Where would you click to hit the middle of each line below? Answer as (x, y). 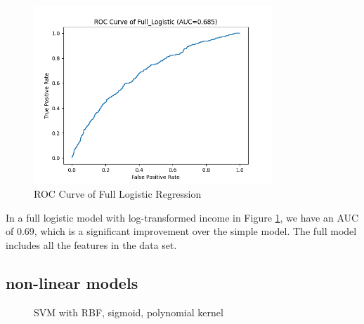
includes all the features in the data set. (91, 244)
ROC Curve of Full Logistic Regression (118, 193)
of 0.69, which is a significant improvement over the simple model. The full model (181, 231)
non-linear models (72, 282)
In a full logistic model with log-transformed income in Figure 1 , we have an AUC (182, 217)
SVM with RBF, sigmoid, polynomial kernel (129, 312)
